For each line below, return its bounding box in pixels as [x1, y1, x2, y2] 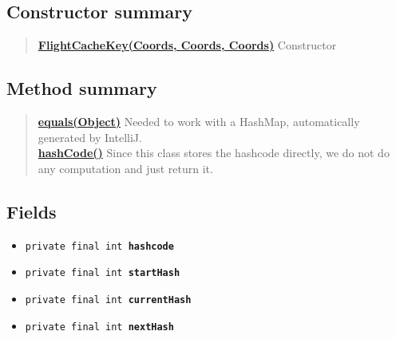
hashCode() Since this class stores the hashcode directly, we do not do [38, 144, 390, 161]
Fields [6, 199, 57, 223]
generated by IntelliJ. [38, 128, 142, 145]
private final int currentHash [25, 294, 192, 305]
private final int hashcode [25, 240, 174, 252]
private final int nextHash [25, 321, 174, 333]
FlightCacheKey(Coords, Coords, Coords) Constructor [38, 37, 337, 53]
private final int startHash [25, 267, 180, 279]
